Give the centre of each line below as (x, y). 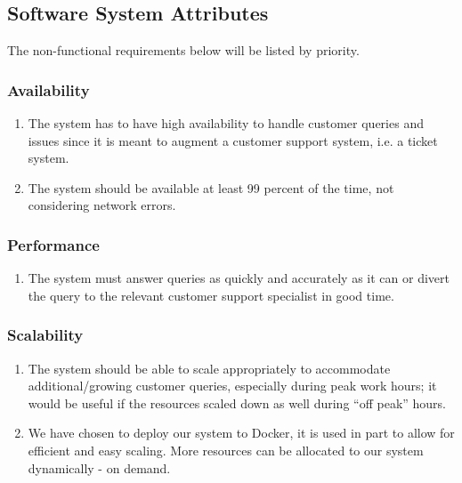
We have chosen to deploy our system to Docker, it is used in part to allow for (241, 433)
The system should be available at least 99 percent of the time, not (211, 187)
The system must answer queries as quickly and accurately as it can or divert (239, 278)
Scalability (45, 335)
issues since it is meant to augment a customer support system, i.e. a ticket (233, 140)
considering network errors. (102, 205)
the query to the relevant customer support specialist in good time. (211, 295)
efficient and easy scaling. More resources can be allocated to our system (226, 450)
